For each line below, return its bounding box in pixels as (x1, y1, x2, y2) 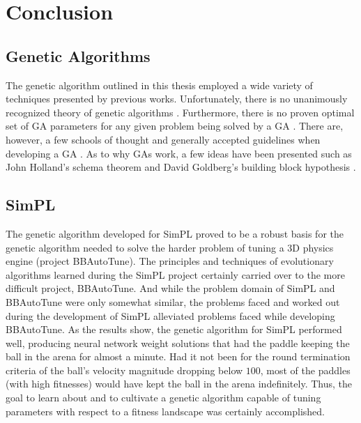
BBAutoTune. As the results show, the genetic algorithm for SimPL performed (6, 322, 342, 337)
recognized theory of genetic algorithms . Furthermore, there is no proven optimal (6, 105, 355, 119)
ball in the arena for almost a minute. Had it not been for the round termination (6, 349, 351, 364)
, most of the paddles (260, 362, 351, 377)
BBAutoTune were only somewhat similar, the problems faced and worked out (6, 294, 340, 309)
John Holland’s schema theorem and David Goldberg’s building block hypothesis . (6, 160, 356, 174)
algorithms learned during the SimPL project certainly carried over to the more (6, 267, 345, 282)
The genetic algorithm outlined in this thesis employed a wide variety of (6, 77, 313, 92)
